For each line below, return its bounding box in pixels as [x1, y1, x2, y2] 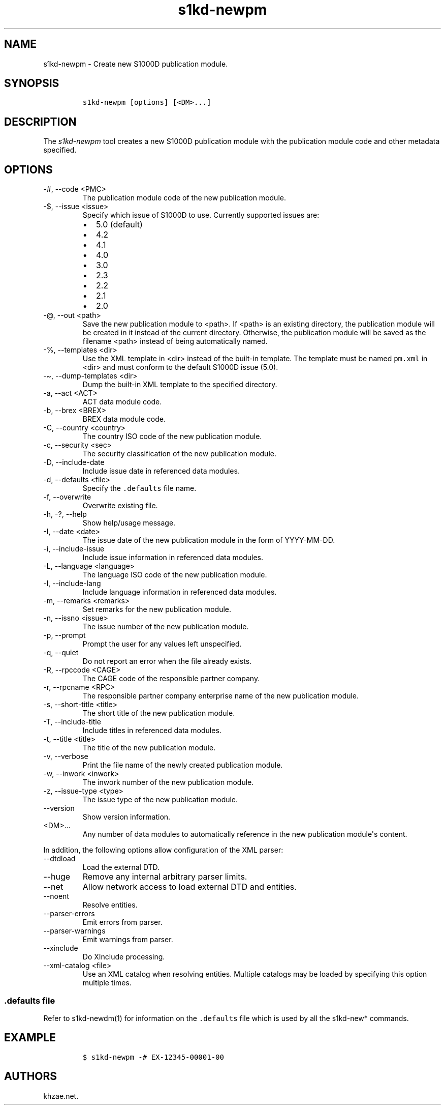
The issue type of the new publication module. [82, 795, 238, 804]
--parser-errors [43, 909, 95, 918]
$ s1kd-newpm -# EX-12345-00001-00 [82, 1053, 224, 1061]
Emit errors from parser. [82, 918, 163, 927]
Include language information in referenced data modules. [82, 588, 277, 597]
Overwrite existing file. [82, 501, 158, 510]
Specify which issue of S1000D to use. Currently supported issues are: [82, 211, 320, 220]
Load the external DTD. [82, 863, 160, 872]
